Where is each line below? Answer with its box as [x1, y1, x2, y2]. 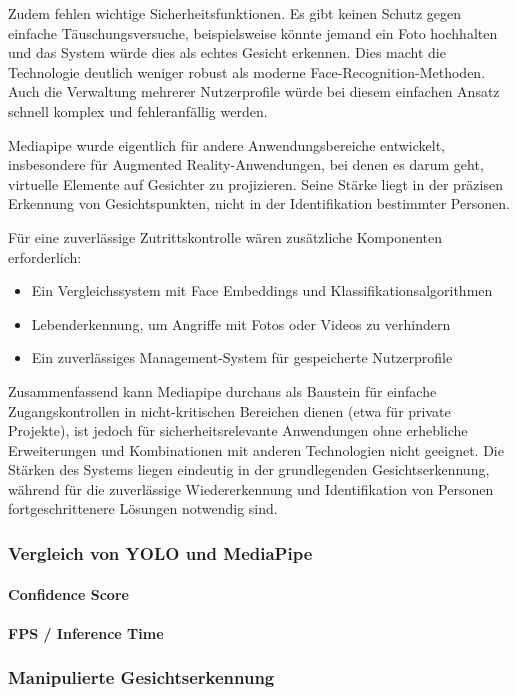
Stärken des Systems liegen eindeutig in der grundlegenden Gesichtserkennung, [8, 459, 490, 480]
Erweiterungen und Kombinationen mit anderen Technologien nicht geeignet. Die [8, 439, 504, 460]
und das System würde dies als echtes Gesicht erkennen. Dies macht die [8, 42, 446, 63]
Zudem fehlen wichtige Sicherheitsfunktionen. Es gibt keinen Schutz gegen [8, 3, 462, 23]
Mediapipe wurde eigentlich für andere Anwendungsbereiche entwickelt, [8, 134, 445, 155]
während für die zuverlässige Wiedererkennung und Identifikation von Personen [8, 478, 494, 499]
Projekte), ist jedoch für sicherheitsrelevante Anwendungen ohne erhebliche [8, 420, 468, 441]
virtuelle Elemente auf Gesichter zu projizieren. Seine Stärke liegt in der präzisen [8, 173, 503, 194]
